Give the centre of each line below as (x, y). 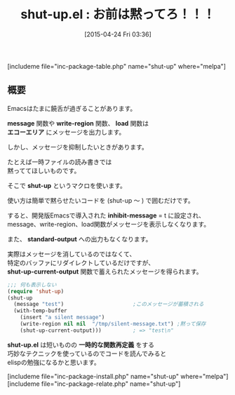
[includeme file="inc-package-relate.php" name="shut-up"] (94, 384)
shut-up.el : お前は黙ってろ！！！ (118, 14)
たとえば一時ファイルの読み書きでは (60, 161)
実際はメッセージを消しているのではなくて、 (72, 254)
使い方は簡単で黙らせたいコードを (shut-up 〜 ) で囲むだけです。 (101, 200)
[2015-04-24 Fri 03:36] (118, 34)
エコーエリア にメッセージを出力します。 (66, 132)
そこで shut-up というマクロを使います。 (67, 185)
